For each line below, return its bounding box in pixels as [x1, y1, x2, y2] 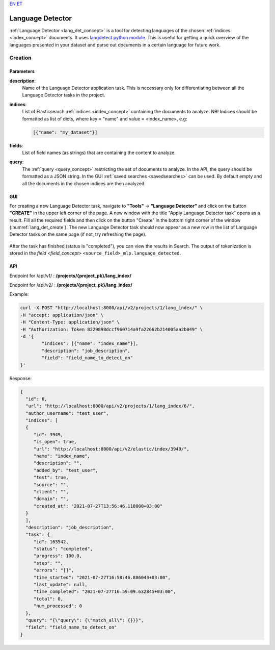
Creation [9, 54, 32, 61]
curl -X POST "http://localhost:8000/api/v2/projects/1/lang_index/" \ [20, 305, 203, 311]
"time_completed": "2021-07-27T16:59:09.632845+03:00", [33, 589, 176, 594]
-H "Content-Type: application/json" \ [20, 319, 120, 325]
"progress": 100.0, [33, 553, 82, 559]
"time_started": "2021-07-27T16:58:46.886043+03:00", [33, 574, 171, 580]
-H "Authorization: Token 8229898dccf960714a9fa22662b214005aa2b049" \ [20, 327, 203, 332]
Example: [9, 291, 29, 297]
